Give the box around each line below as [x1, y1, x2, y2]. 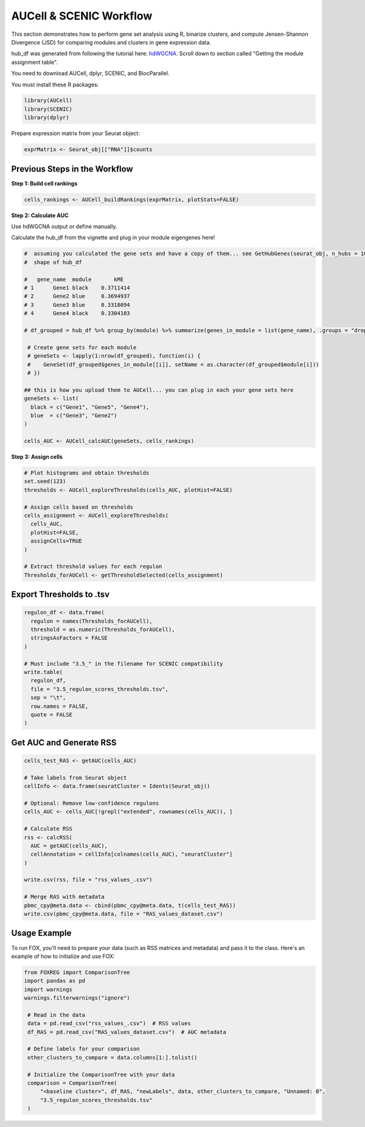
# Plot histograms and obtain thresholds [24, 470, 150, 477]
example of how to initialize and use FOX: [11, 952, 115, 960]
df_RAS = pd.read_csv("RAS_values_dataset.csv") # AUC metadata [27, 1028, 226, 1035]
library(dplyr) [24, 114, 69, 121]
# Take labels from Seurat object [24, 774, 127, 781]
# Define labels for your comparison [27, 1046, 140, 1052]
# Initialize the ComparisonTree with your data [27, 1071, 175, 1078]
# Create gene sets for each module [27, 344, 137, 351]
